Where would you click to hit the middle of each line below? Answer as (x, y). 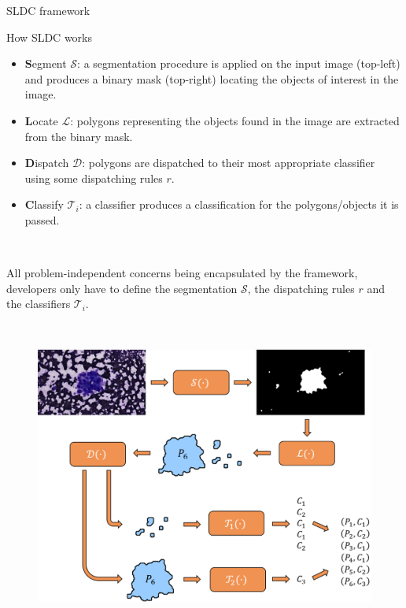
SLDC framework (48, 10)
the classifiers (39, 304)
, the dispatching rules (301, 288)
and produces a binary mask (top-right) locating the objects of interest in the (212, 78)
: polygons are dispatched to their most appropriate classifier (229, 163)
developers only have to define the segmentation (122, 288)
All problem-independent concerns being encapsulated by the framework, (182, 273)
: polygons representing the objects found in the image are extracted (235, 120)
